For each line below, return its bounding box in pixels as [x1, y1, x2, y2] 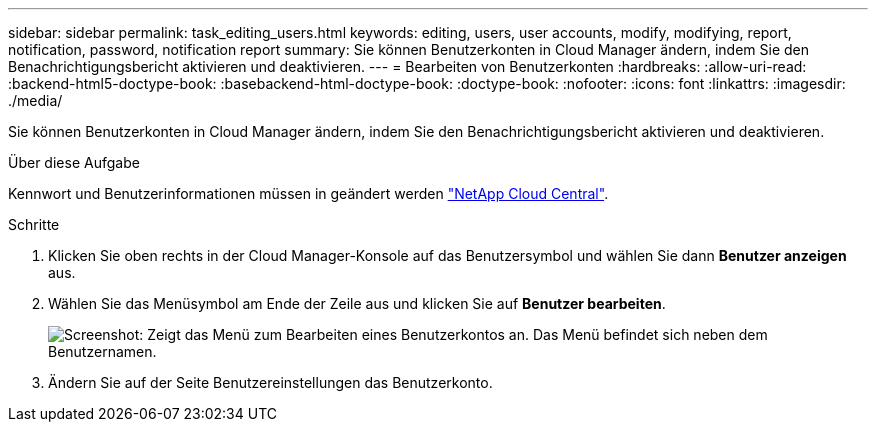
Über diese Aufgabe [8, 154, 140, 171]
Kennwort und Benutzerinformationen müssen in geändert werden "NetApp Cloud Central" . [8, 185, 609, 202]
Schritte [8, 216, 60, 233]
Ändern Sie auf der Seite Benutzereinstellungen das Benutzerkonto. [48, 374, 493, 391]
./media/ [8, 92, 63, 109]
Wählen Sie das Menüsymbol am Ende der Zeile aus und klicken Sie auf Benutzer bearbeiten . [48, 295, 666, 312]
